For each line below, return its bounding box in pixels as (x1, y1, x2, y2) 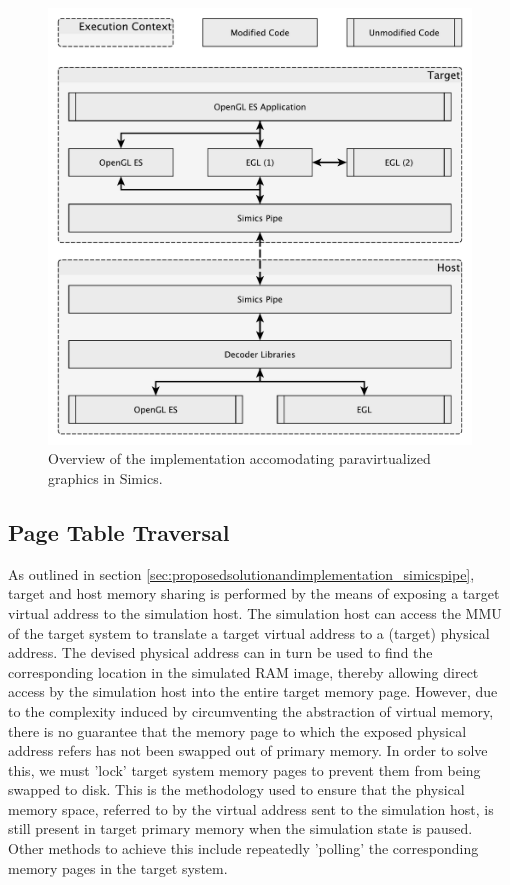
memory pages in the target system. (8, 857, 228, 878)
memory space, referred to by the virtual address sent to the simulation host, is (8, 798, 494, 819)
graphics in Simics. (48, 467, 163, 488)
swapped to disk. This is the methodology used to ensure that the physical (8, 779, 465, 800)
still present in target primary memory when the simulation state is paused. (8, 818, 473, 839)
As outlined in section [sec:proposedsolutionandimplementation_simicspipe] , (8, 563, 475, 584)
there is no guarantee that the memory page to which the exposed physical (8, 720, 467, 741)
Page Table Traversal (8, 516, 230, 547)
